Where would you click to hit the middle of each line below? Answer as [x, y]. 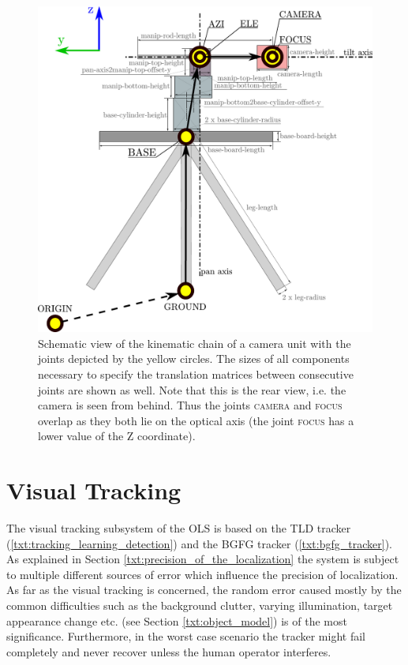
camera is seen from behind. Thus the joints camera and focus [190, 405]
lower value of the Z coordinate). [117, 436]
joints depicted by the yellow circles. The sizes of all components [194, 359]
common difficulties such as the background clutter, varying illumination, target [200, 605]
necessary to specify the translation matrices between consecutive [196, 374]
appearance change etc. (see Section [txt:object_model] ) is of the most [177, 620]
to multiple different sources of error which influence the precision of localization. [202, 574]
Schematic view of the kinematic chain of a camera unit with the [195, 343]
